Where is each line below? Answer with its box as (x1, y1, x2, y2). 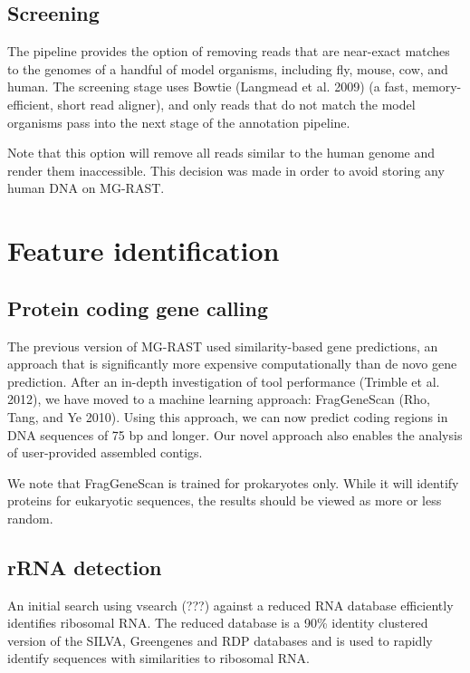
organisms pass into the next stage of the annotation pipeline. (7, 112, 350, 131)
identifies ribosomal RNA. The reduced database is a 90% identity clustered (7, 613, 428, 632)
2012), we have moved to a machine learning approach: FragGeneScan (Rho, (7, 389, 430, 409)
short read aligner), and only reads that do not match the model (57, 94, 416, 113)
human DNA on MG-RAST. (7, 178, 165, 197)
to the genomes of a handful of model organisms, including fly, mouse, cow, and (7, 59, 448, 78)
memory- (412, 77, 462, 96)
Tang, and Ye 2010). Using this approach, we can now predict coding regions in (7, 407, 448, 426)
